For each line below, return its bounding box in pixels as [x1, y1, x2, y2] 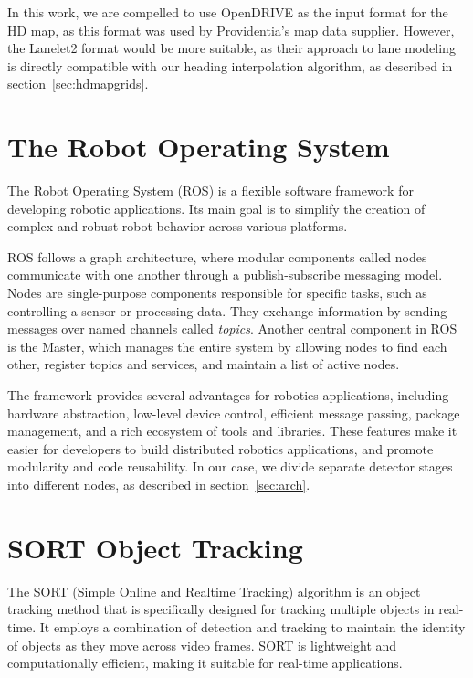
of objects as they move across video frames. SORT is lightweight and [7, 635, 397, 654]
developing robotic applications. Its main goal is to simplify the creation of [7, 198, 426, 217]
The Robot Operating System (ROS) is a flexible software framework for [7, 181, 414, 200]
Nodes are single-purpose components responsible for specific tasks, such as [7, 283, 427, 302]
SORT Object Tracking [7, 528, 303, 566]
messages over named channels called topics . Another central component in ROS [7, 319, 457, 338]
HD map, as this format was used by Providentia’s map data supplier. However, [7, 20, 455, 39]
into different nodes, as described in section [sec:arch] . [7, 475, 310, 493]
